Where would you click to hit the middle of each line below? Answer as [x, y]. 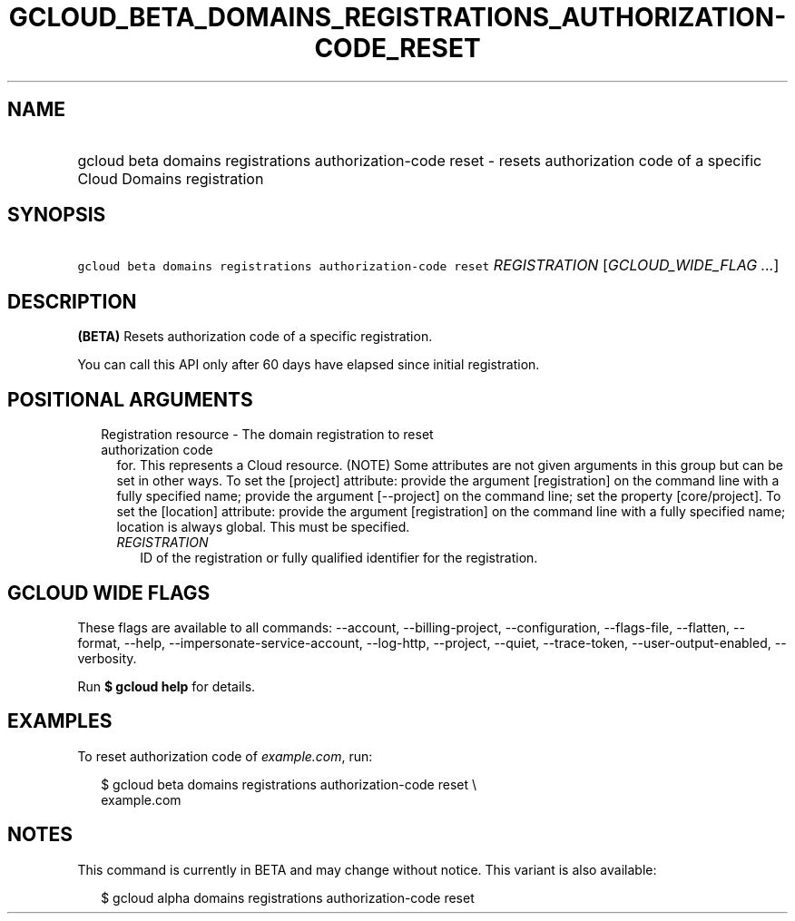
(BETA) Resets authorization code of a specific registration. [255, 337]
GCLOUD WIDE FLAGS [109, 593]
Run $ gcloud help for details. [167, 686]
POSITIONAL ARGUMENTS [130, 399]
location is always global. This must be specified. [263, 527]
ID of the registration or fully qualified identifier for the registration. [339, 558]
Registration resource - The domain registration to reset [267, 435]
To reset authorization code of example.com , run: [225, 756]
